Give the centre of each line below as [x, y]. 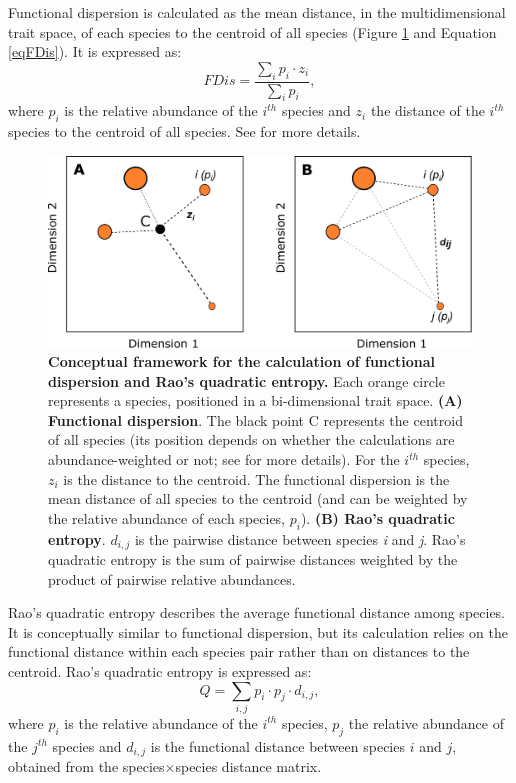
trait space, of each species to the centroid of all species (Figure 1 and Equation [252, 31]
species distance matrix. [248, 766]
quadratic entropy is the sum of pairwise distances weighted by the [253, 559]
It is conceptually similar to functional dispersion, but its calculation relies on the [258, 631]
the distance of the [427, 110]
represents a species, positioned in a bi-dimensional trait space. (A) [255, 400]
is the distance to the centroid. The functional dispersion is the [256, 478]
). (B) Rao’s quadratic [377, 517]
